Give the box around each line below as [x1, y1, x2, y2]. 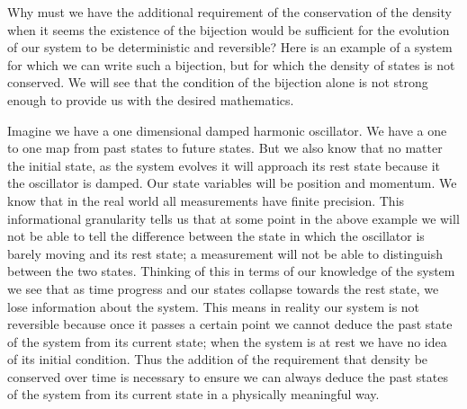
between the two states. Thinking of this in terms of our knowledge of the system [7, 262, 455, 280]
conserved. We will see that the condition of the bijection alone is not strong [7, 73, 428, 92]
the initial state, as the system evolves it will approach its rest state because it [7, 156, 440, 174]
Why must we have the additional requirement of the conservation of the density [7, 3, 452, 21]
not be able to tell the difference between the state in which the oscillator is [7, 227, 425, 245]
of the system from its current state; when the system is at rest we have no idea [7, 332, 447, 351]
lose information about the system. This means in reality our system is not [7, 297, 420, 316]
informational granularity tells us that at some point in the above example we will [7, 209, 460, 227]
